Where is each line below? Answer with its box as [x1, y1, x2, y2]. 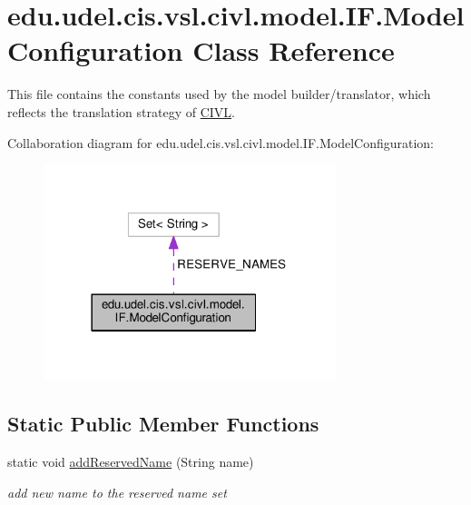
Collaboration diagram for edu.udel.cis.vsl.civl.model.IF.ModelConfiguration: [7, 133, 435, 152]
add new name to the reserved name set [7, 482, 227, 501]
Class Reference [192, 32, 395, 69]
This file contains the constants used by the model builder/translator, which [7, 84, 431, 104]
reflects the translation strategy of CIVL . [7, 102, 236, 121]
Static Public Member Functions [7, 410, 319, 438]
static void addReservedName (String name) [7, 451, 254, 470]
